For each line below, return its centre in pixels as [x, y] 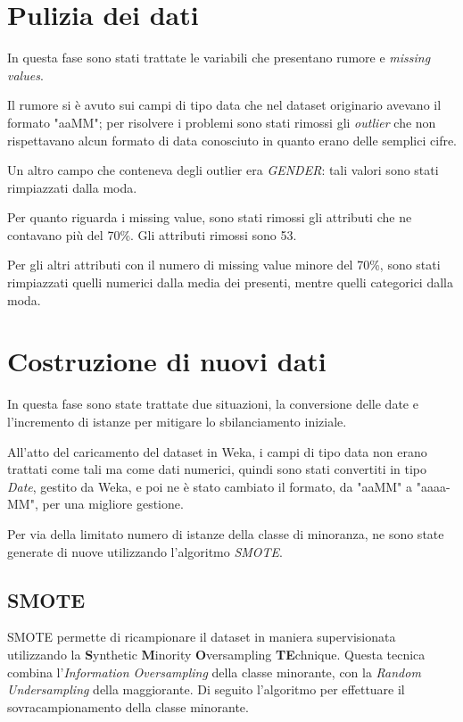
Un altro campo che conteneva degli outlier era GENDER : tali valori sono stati [223, 170]
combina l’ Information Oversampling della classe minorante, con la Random [214, 672]
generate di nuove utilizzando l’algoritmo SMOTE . [145, 551]
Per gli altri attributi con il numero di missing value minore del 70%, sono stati [224, 265]
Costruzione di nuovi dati [167, 361]
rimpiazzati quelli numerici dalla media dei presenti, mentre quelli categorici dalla [230, 282]
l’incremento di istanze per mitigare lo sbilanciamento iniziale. [177, 421]
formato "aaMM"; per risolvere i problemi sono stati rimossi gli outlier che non [222, 122]
